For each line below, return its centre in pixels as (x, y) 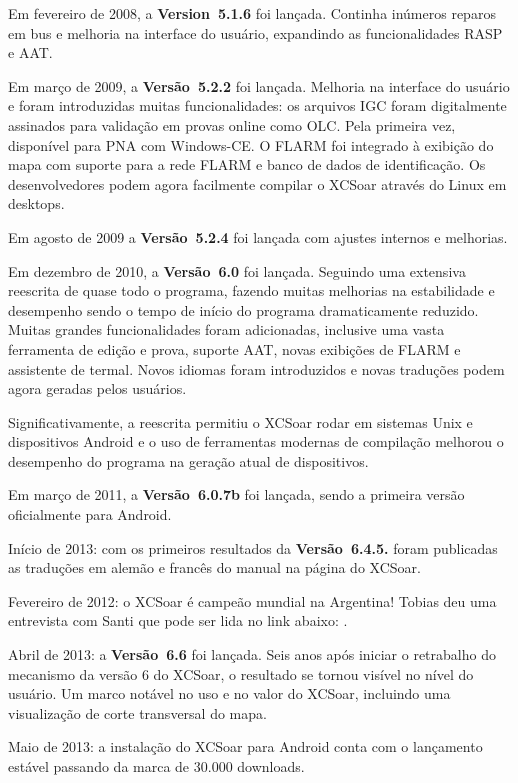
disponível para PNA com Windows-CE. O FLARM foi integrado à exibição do (251, 144)
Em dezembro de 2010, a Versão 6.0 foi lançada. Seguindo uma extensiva (237, 270)
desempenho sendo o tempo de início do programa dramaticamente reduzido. (243, 309)
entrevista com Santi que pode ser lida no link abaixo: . (178, 620)
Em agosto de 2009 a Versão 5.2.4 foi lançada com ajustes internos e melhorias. (258, 236)
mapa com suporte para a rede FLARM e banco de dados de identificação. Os (247, 164)
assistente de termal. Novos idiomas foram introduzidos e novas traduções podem (256, 368)
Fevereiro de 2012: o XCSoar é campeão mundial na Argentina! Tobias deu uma (252, 600)
